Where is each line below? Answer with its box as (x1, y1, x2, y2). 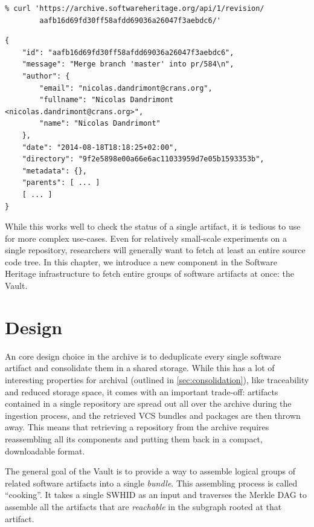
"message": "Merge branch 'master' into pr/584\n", (22, 60, 234, 69)
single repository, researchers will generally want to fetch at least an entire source (5, 244, 306, 256)
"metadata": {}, (22, 166, 88, 175)
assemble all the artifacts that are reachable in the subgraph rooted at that (5, 500, 282, 512)
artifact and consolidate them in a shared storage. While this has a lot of (5, 361, 275, 374)
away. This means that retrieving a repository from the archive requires (5, 421, 269, 433)
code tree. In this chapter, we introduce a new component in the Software (5, 255, 277, 268)
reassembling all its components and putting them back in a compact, (5, 432, 263, 445)
